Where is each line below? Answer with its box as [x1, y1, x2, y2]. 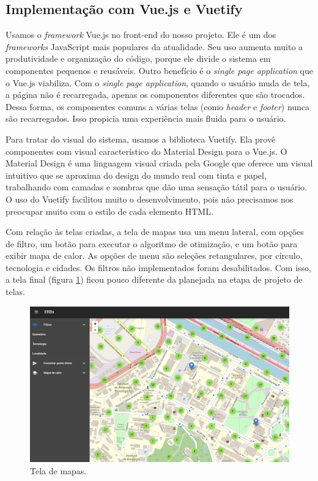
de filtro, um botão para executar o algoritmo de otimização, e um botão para [6, 237, 298, 250]
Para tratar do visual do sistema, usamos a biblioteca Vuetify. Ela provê [6, 132, 276, 145]
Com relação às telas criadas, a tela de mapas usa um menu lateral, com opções [6, 225, 304, 238]
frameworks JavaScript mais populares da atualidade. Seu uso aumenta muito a [6, 40, 303, 53]
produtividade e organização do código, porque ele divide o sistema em [6, 52, 271, 65]
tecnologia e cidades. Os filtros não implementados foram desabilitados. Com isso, [6, 261, 311, 274]
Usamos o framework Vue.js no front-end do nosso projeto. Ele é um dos [6, 28, 276, 41]
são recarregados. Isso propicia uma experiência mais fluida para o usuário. [6, 112, 286, 125]
